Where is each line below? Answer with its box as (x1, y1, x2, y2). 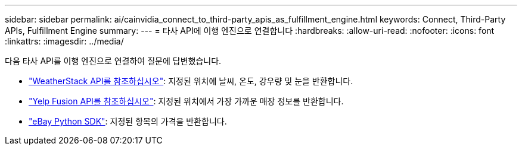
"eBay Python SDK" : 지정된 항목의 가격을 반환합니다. (29, 116, 227, 126)
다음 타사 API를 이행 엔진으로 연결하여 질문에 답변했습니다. (5, 56, 222, 66)
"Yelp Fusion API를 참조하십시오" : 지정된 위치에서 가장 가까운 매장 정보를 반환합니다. (29, 96, 344, 106)
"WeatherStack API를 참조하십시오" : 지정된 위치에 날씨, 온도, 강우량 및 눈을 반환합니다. (29, 76, 353, 86)
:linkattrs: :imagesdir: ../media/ (5, 36, 124, 46)
